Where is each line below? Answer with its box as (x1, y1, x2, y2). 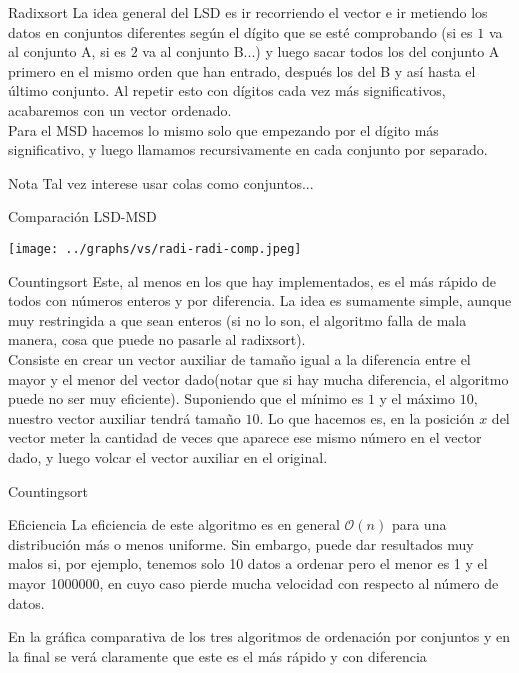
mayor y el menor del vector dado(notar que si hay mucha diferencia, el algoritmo (8, 368, 509, 389)
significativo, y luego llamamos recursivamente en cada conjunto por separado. (8, 139, 488, 160)
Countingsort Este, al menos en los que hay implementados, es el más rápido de (8, 270, 497, 291)
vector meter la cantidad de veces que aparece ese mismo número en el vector (8, 427, 482, 448)
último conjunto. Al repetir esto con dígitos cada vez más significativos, (8, 80, 446, 101)
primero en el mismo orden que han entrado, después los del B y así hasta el (8, 60, 476, 81)
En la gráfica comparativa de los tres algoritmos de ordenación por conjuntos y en (8, 626, 511, 647)
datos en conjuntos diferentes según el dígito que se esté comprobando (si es (8, 21, 473, 42)
